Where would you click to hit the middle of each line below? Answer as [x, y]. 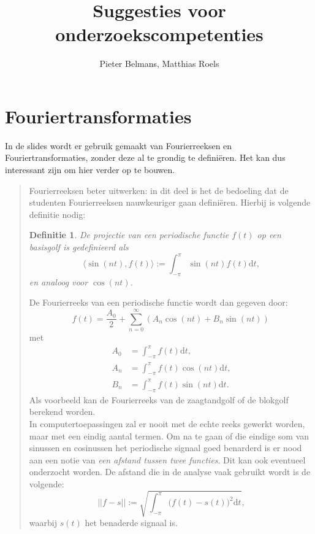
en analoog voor [59, 281]
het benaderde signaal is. [131, 523]
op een [269, 235]
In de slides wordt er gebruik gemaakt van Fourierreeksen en [119, 145]
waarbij [43, 523]
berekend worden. [62, 412]
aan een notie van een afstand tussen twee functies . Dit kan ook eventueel [167, 459]
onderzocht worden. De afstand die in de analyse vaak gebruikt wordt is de [170, 472]
